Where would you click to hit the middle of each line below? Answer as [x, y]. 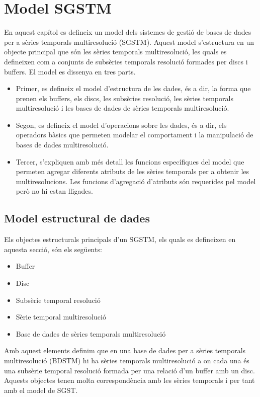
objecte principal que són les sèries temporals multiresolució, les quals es [115, 52]
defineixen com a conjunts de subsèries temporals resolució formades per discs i [126, 61]
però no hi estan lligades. [54, 191]
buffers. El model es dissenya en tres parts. [70, 71]
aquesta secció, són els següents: [53, 249]
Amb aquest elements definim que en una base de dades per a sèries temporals [125, 350]
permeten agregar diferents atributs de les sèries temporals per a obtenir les [133, 171]
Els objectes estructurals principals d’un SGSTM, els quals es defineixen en [120, 239]
